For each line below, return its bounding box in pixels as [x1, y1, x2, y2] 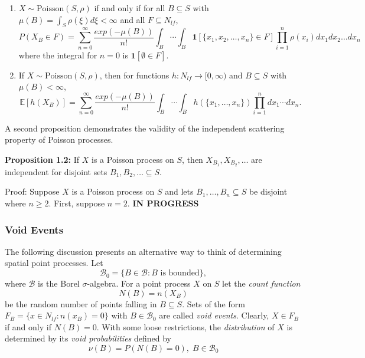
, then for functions [99, 68, 170, 81]
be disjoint [249, 185, 288, 198]
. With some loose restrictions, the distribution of [96, 320, 275, 333]
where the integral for [18, 48, 97, 61]
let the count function [222, 277, 301, 290]
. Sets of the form [182, 297, 245, 310]
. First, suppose [48, 197, 105, 209]
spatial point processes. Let [5, 257, 103, 269]
